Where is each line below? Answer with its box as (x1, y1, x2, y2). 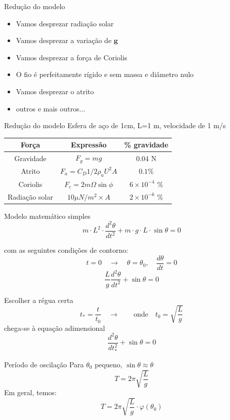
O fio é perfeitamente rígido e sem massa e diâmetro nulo (16, 69, 194, 80)
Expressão (70, 139, 107, 150)
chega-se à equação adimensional (4, 322, 105, 333)
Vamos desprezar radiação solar (16, 18, 114, 28)
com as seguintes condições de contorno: (4, 245, 128, 255)
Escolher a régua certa (4, 294, 73, 305)
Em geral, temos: (4, 387, 57, 398)
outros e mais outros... (16, 103, 86, 113)
